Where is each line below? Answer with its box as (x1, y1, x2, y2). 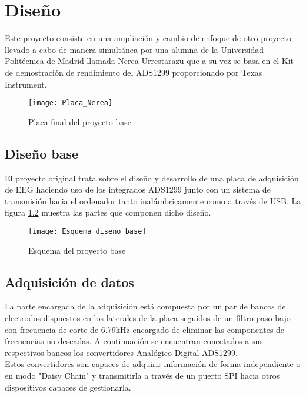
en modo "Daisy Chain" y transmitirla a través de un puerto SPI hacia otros (5, 369, 280, 381)
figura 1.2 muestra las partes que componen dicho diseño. (5, 206, 211, 218)
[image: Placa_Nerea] (28, 99, 113, 107)
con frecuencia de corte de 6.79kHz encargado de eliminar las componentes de (5, 323, 285, 335)
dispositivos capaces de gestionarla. (5, 381, 131, 393)
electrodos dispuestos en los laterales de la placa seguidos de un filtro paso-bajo (5, 311, 291, 324)
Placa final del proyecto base (28, 115, 131, 127)
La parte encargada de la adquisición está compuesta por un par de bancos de (5, 300, 286, 312)
